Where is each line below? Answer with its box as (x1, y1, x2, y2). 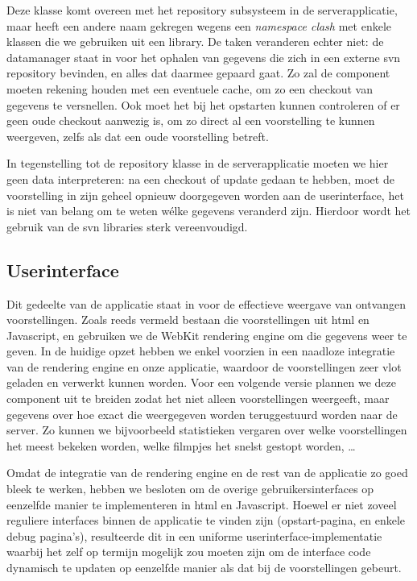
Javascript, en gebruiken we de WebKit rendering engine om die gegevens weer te (6, 326, 407, 343)
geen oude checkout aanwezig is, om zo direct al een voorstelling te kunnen (6, 112, 375, 129)
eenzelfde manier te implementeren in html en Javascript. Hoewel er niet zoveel (6, 496, 397, 513)
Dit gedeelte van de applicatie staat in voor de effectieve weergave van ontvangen (6, 295, 407, 312)
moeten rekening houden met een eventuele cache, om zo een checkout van (6, 80, 373, 97)
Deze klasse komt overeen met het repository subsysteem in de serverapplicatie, (6, 2, 398, 18)
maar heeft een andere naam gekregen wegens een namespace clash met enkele (6, 17, 391, 34)
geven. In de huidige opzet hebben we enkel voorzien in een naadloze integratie (6, 342, 395, 359)
